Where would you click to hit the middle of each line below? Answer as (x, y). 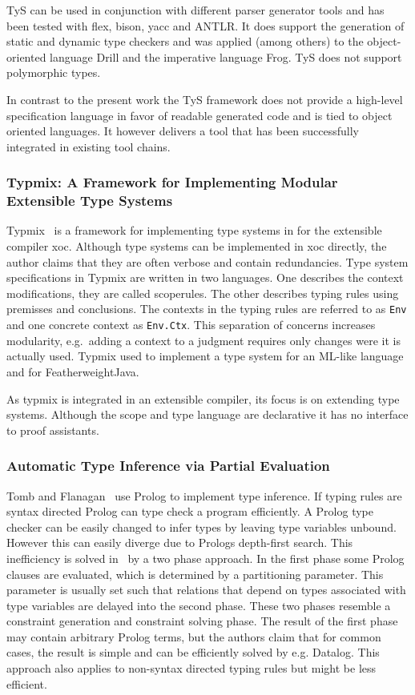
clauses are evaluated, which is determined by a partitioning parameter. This (195, 574)
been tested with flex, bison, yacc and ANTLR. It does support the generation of (205, 25)
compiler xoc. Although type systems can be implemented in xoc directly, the (197, 246)
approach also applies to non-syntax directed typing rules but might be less (191, 668)
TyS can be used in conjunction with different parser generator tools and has (195, 10)
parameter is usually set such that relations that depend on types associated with (206, 590)
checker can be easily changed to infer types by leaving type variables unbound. (201, 526)
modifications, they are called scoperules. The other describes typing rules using (203, 293)
